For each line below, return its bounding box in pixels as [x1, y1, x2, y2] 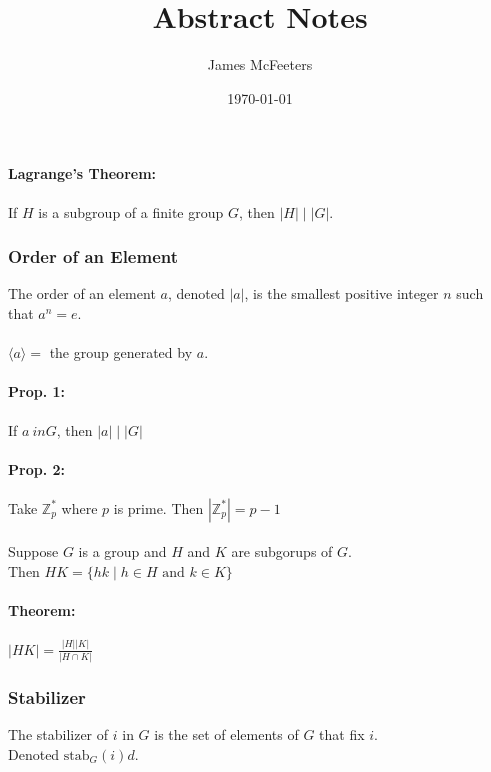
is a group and [78, 541, 167, 562]
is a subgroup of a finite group [38, 201, 224, 222]
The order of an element [8, 283, 156, 304]
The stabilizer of [8, 724, 109, 745]
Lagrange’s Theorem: [8, 163, 157, 184]
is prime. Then [113, 497, 204, 518]
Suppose [8, 541, 59, 562]
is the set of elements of [154, 724, 299, 745]
